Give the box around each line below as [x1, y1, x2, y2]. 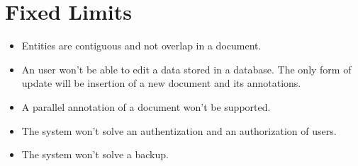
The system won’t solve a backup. [21, 147, 169, 162]
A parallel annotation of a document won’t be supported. [21, 99, 271, 114]
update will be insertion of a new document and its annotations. [21, 76, 301, 90]
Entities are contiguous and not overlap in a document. [21, 38, 262, 53]
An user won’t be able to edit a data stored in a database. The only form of [21, 61, 352, 76]
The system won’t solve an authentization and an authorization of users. [21, 123, 337, 138]
